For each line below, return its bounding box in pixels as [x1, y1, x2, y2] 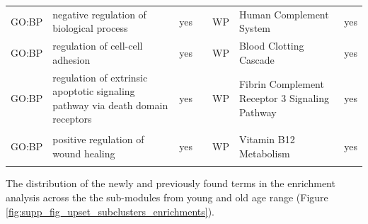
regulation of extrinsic [52, 69, 148, 84]
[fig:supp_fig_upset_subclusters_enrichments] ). [6, 203, 214, 218]
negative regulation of [52, 6, 146, 21]
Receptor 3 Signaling [238, 91, 329, 106]
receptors [52, 111, 92, 126]
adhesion [52, 52, 91, 67]
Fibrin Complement [238, 77, 324, 91]
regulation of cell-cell [52, 38, 143, 53]
